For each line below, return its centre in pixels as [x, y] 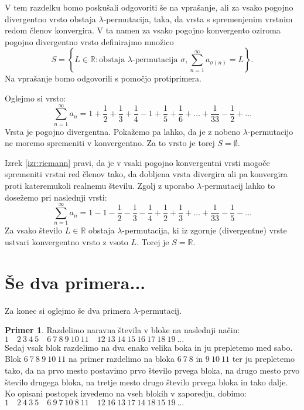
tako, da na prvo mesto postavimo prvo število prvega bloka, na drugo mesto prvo [152, 370]
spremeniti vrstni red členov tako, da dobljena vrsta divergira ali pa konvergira [146, 174]
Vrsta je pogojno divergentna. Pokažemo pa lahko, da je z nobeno [123, 131]
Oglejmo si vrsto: [35, 98]
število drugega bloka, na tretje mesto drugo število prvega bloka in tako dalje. [146, 382]
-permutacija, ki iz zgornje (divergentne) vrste [204, 230]
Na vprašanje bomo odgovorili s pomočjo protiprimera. [103, 78]
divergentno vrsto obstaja [50, 18]
